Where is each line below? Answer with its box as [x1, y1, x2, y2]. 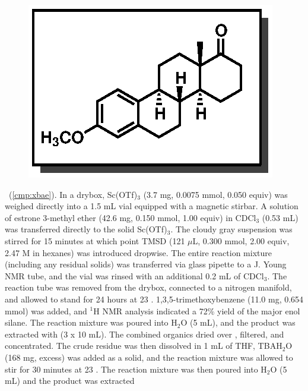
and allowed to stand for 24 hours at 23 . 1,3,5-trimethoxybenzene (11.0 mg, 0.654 [5, 292, 304, 305]
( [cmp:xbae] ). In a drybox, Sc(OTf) [8, 188, 138, 200]
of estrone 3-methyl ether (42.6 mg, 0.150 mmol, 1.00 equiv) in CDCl [5, 211, 256, 223]
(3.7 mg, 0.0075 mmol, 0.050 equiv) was [143, 188, 288, 200]
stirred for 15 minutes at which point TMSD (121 [5, 234, 185, 247]
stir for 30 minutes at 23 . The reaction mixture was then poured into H [5, 362, 267, 375]
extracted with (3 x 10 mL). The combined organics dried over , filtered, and [5, 327, 284, 340]
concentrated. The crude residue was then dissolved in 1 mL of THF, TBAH [5, 339, 282, 352]
